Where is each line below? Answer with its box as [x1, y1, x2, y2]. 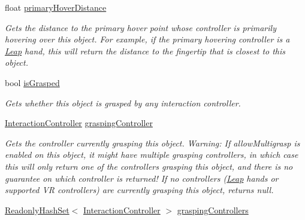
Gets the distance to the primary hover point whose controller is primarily [5, 21, 276, 33]
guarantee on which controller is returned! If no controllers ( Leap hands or [5, 172, 279, 184]
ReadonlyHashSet [5, 203, 70, 216]
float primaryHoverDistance [5, 1, 107, 13]
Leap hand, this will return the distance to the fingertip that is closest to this [5, 44, 286, 57]
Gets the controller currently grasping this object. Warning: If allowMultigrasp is [5, 136, 300, 149]
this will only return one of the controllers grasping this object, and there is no [5, 160, 293, 172]
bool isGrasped [5, 76, 60, 88]
